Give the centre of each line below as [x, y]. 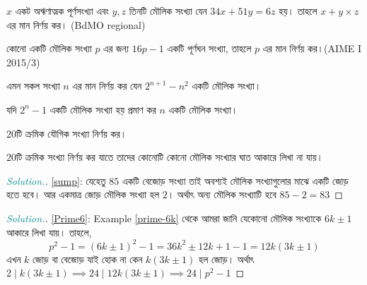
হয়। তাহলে [298, 11]
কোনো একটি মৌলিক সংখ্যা [49, 48]
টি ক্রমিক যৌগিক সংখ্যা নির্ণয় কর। [72, 133]
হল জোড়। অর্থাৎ [226, 259]
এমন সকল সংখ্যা [33, 86]
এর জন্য [116, 48]
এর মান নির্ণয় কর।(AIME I [312, 48]
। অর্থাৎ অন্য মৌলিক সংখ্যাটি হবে [222, 194]
